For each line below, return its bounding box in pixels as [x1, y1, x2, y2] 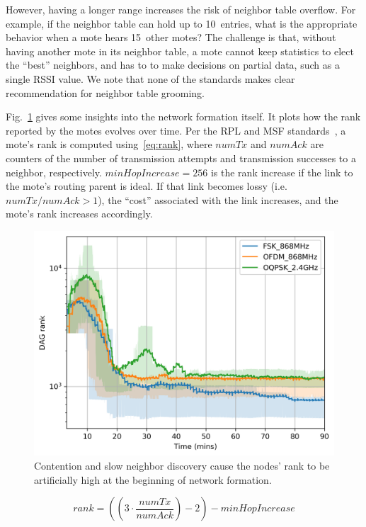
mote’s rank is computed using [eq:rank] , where [6, 137, 212, 152]
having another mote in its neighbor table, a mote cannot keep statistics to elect [6, 43, 354, 58]
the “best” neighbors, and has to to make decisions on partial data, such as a [6, 57, 340, 72]
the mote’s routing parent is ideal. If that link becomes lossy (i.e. [6, 178, 287, 193]
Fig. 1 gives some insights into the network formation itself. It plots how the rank [6, 109, 361, 124]
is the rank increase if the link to [210, 164, 353, 179]
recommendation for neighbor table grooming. [6, 85, 205, 100]
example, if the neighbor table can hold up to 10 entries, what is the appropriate [6, 16, 358, 30]
